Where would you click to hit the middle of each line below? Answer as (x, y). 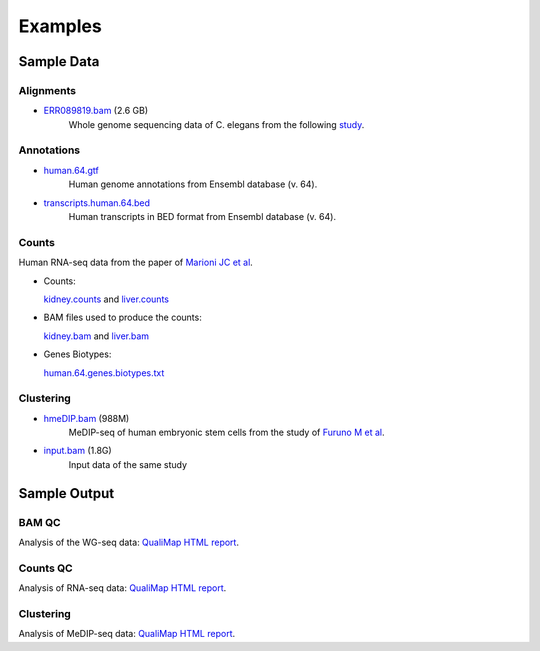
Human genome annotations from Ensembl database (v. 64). (193, 184)
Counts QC (46, 568)
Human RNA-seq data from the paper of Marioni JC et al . (136, 262)
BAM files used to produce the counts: (122, 317)
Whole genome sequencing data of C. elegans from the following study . (216, 124)
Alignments (47, 90)
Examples (60, 26)
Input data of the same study (128, 464)
